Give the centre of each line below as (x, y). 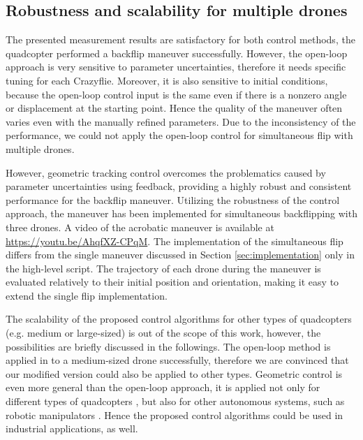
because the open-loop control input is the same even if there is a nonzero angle (176, 94)
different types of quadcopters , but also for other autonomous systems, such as (175, 401)
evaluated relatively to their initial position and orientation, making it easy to (172, 282)
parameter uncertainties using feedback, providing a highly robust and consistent (179, 186)
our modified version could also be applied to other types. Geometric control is (174, 373)
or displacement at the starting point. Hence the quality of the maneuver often (174, 108)
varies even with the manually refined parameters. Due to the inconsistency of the (181, 121)
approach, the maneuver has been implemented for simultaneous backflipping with (181, 213)
